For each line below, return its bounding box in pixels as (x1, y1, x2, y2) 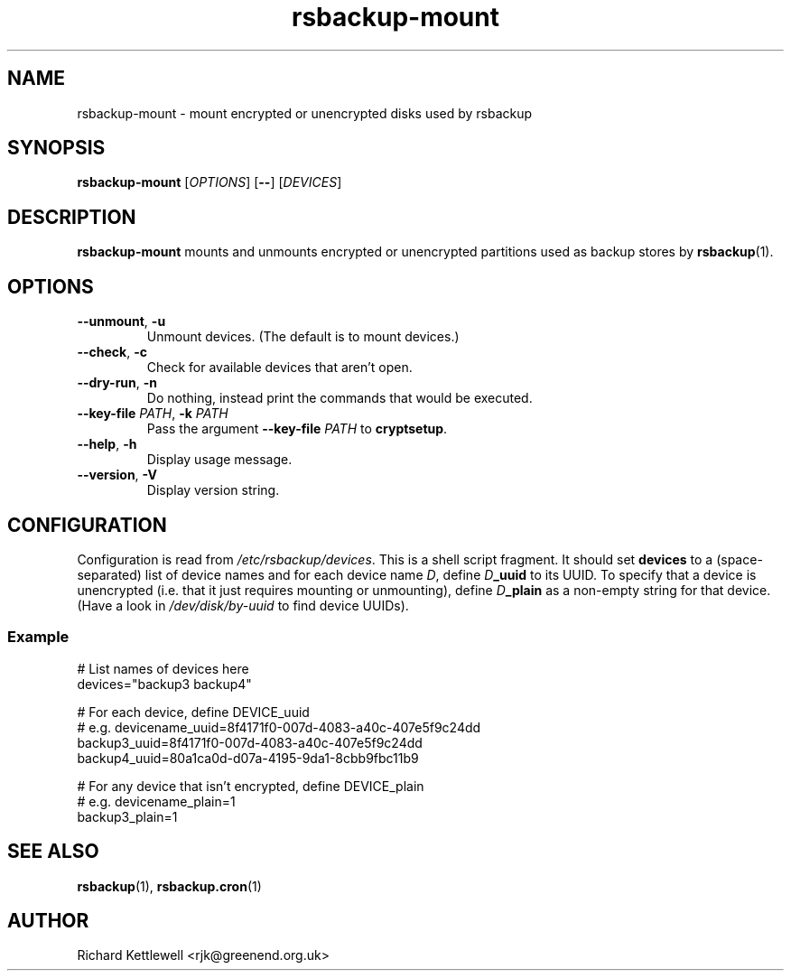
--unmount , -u (77, 313, 166, 330)
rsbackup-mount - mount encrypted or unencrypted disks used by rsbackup (77, 105, 533, 121)
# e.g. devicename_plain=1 (77, 793, 236, 809)
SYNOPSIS (7, 136, 106, 160)
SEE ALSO (7, 840, 99, 863)
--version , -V (77, 467, 157, 483)
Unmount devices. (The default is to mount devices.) (146, 329, 460, 345)
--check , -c (77, 344, 147, 360)
